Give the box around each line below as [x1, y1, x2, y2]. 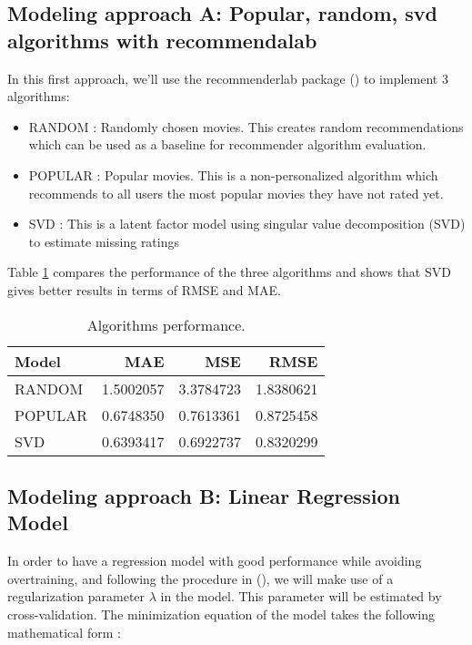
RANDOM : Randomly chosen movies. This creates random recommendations [28, 117, 464, 136]
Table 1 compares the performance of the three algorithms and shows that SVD [7, 262, 451, 282]
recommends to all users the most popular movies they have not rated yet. [28, 183, 444, 202]
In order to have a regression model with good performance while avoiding [7, 551, 422, 570]
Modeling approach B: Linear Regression [7, 481, 400, 509]
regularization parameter [7, 587, 146, 606]
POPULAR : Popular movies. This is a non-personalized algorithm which [28, 165, 438, 184]
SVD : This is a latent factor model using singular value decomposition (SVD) [28, 214, 466, 233]
